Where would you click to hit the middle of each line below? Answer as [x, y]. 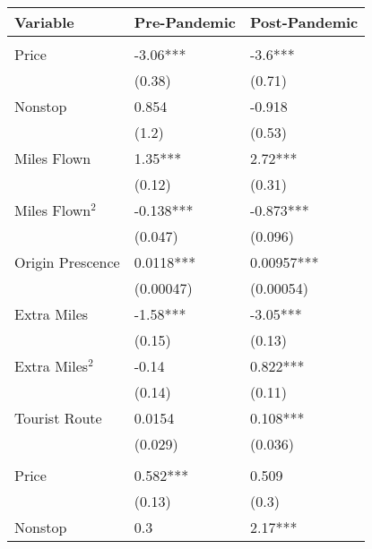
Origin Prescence [67, 262]
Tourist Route [58, 418]
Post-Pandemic [304, 22]
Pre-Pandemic [185, 22]
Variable [44, 22]
